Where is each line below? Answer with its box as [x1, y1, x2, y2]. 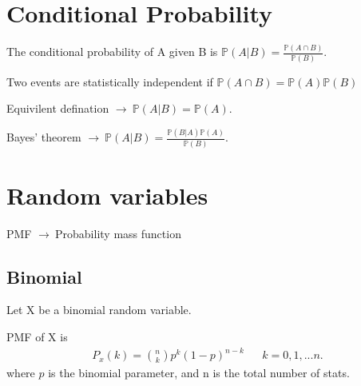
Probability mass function [55, 225, 181, 241]
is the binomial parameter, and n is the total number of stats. [48, 364, 350, 381]
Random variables [6, 178, 208, 211]
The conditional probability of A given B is [6, 43, 218, 60]
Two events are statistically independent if [6, 73, 213, 90]
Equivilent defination [6, 100, 109, 117]
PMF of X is [6, 328, 68, 345]
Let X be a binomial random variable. [6, 301, 192, 318]
